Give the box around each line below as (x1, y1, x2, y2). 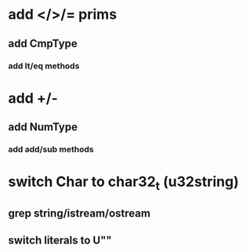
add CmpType (8, 37, 78, 50)
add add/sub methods (8, 144, 94, 155)
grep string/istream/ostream (8, 206, 151, 221)
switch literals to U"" (8, 233, 112, 247)
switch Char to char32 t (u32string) (8, 173, 239, 193)
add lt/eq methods (8, 60, 80, 71)
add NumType (8, 120, 78, 134)
